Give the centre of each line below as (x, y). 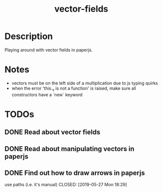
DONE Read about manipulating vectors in (70, 149)
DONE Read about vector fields (53, 132)
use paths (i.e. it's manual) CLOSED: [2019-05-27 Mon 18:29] (66, 185)
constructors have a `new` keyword (47, 95)
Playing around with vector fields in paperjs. (49, 50)
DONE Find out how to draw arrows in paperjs (75, 173)
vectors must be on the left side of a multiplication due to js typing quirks (85, 83)
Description (29, 36)
